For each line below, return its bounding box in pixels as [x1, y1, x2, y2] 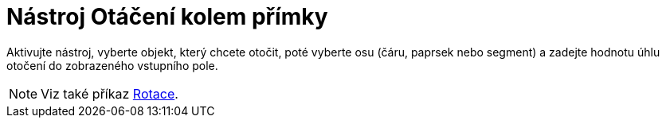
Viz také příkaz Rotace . [41, 85, 178, 102]
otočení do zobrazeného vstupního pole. [6, 58, 218, 72]
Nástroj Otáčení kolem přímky [6, 3, 328, 30]
